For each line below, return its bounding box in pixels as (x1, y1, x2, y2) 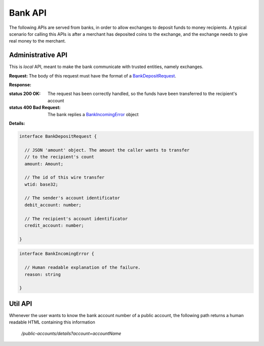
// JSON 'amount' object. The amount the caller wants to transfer (24, 147, 190, 153)
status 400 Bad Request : (9, 104, 61, 110)
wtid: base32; (24, 181, 59, 187)
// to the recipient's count (24, 154, 95, 160)
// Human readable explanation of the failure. (24, 265, 141, 271)
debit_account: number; (24, 202, 82, 208)
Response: (9, 82, 32, 88)
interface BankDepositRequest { (19, 133, 97, 139)
